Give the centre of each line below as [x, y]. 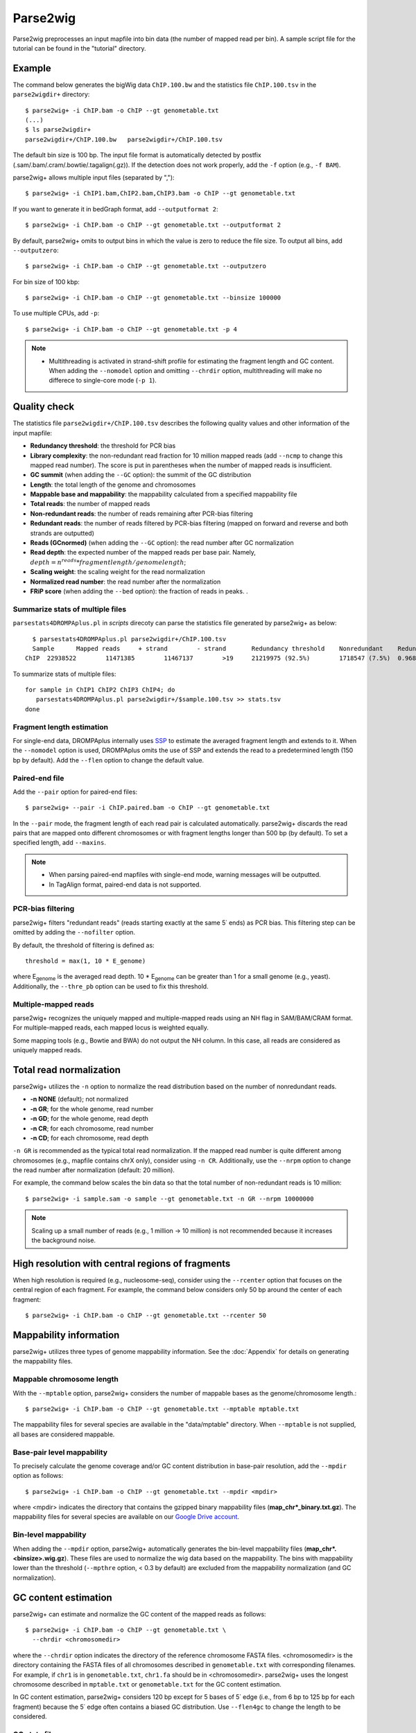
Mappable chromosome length [66, 1379]
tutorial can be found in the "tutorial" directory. [79, 48]
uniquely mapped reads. [47, 1050]
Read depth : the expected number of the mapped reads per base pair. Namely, [143, 552]
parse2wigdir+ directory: [51, 94]
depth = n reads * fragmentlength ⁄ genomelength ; [108, 562]
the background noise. [64, 1240]
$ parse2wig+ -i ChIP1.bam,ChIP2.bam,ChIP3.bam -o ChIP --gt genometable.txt [161, 193]
